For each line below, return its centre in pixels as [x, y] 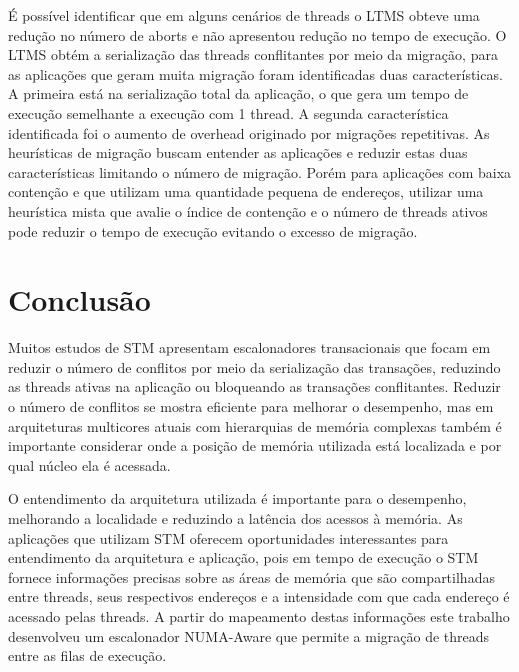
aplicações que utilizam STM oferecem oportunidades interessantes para [228, 537]
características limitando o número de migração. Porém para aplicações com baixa [260, 171]
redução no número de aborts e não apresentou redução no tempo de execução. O [257, 34]
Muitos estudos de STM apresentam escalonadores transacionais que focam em [249, 347]
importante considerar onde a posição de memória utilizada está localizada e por [255, 445]
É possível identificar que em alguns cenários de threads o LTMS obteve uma [244, 15]
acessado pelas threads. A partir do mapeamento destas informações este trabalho [259, 615]
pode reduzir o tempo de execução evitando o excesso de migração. [213, 230]
